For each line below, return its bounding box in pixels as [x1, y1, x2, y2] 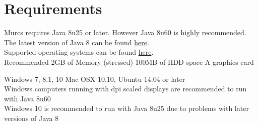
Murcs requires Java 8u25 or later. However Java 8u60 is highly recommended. [4, 27, 246, 38]
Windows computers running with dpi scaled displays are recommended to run [4, 83, 247, 94]
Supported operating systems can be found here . [4, 47, 154, 57]
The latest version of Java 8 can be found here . [4, 37, 149, 47]
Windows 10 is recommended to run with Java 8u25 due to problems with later [4, 103, 249, 113]
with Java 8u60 [4, 93, 51, 103]
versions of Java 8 [4, 112, 59, 123]
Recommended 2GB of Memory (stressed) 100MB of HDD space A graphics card [4, 56, 254, 67]
